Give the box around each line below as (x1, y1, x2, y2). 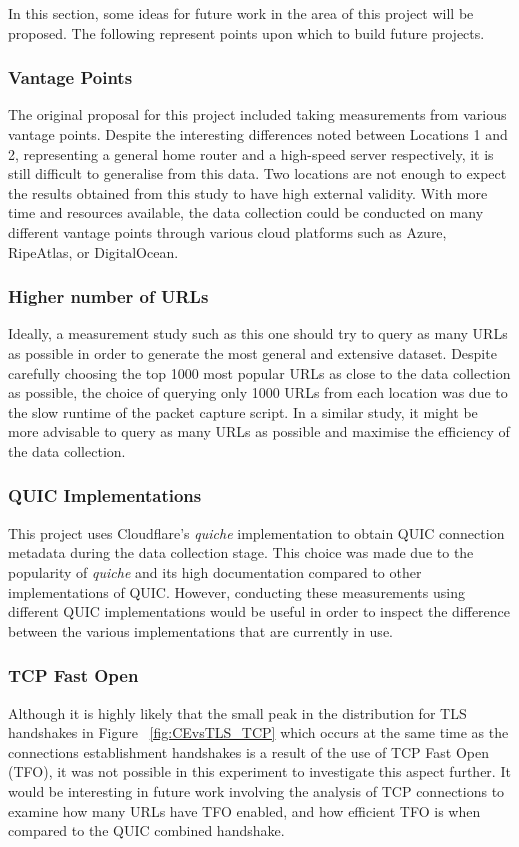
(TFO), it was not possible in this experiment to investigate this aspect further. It (8, 761, 511, 782)
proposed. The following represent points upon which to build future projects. (8, 22, 485, 43)
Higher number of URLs (8, 284, 209, 309)
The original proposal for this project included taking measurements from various (8, 104, 507, 125)
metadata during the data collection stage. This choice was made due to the (8, 542, 474, 563)
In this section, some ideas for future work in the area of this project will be (8, 3, 474, 23)
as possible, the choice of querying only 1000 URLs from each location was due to (8, 382, 508, 403)
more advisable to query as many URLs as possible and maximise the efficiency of (8, 421, 510, 442)
